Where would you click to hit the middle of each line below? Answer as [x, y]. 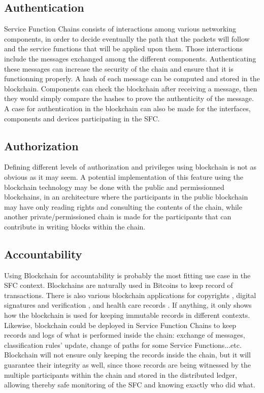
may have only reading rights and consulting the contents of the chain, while [123, 206]
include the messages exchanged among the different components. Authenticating [130, 58]
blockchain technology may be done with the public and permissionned [114, 187]
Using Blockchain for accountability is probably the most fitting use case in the [127, 275]
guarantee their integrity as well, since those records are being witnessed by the [127, 365]
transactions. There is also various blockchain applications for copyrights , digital [130, 295]
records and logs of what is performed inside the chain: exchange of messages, [125, 335]
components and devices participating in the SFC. [82, 118]
